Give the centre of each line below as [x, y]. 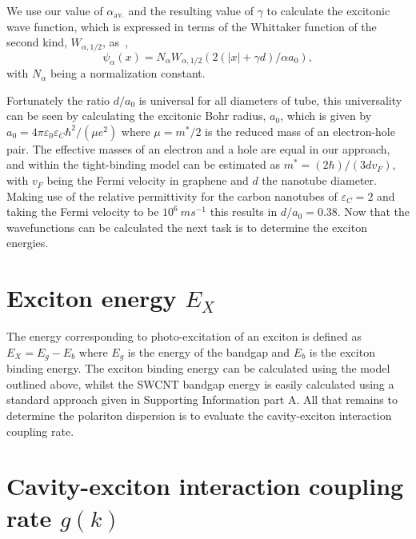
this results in [244, 212]
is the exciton [342, 351]
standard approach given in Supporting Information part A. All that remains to [202, 399]
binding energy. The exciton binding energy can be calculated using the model [198, 368]
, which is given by [326, 116]
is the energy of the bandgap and [209, 351]
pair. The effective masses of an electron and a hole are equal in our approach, [198, 148]
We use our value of [55, 10]
